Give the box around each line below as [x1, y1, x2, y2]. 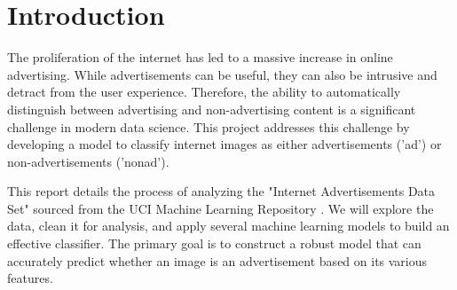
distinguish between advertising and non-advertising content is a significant [7, 99, 416, 118]
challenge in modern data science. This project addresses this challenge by [7, 117, 410, 136]
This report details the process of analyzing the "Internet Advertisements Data [7, 182, 436, 200]
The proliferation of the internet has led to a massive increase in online [7, 48, 393, 67]
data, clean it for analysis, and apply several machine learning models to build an [7, 216, 450, 235]
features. [7, 269, 53, 287]
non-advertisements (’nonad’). [7, 152, 169, 170]
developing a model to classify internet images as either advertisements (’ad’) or [7, 135, 442, 153]
